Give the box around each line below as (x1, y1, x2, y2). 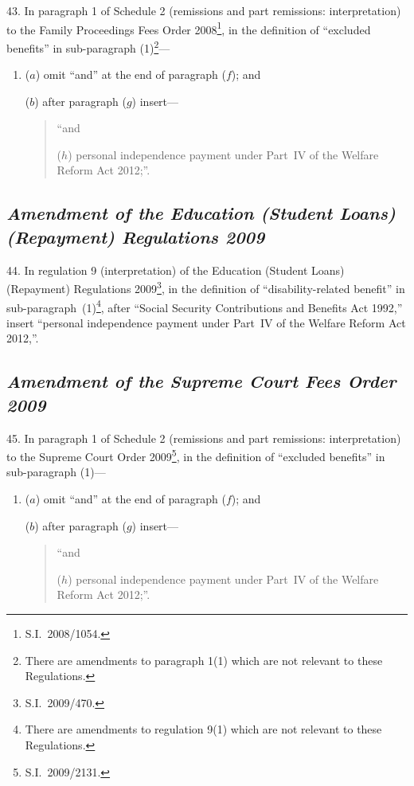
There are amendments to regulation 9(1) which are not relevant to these (25, 721, 382, 737)
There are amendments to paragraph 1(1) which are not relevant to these (25, 651, 383, 668)
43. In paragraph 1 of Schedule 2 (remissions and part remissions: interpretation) (6, 2, 401, 18)
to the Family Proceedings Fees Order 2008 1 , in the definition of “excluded (6, 18, 371, 37)
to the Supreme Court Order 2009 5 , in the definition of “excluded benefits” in (6, 446, 385, 464)
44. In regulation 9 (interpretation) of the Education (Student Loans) (6, 261, 345, 278)
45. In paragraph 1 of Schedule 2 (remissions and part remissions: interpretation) (6, 429, 401, 446)
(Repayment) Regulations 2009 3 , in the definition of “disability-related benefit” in (6, 278, 405, 296)
